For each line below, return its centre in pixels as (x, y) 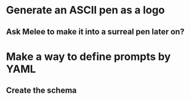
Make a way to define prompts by (89, 56)
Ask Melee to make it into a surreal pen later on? (95, 32)
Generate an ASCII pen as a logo (86, 10)
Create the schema (42, 91)
